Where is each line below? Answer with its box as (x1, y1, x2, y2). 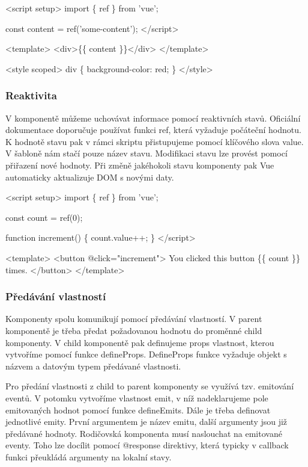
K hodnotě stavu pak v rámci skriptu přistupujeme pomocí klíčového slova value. (5, 135, 304, 147)
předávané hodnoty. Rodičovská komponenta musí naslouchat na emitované (5, 427, 282, 439)
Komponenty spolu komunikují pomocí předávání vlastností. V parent (5, 312, 262, 325)
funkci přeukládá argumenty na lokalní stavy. (5, 450, 172, 463)
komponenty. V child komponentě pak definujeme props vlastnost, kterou (5, 336, 274, 348)
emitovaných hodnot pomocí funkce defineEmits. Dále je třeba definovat (5, 403, 271, 416)
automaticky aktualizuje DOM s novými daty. (5, 170, 174, 183)
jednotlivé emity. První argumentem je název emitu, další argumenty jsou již (5, 415, 288, 428)
